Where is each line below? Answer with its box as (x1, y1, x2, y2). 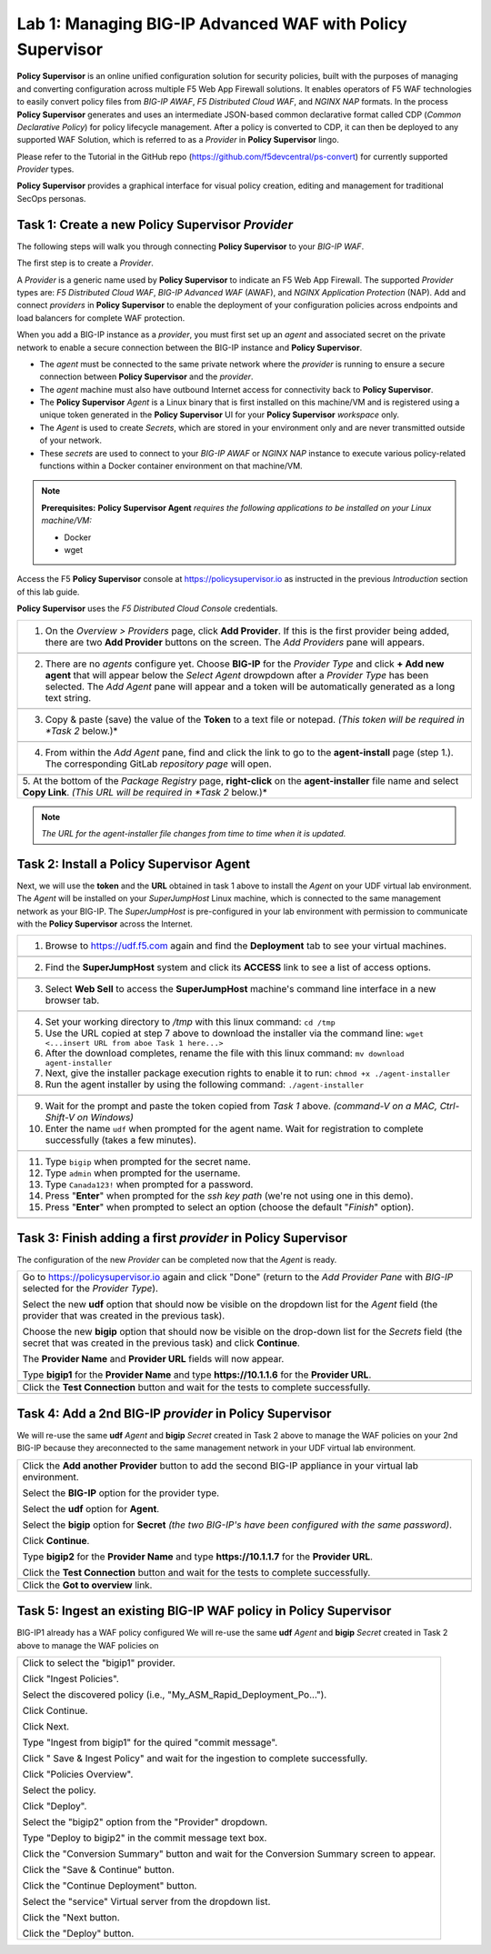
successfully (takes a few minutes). (45, 1134, 197, 1147)
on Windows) (76, 1111, 134, 1124)
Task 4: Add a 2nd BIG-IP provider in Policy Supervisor (16, 1406, 332, 1421)
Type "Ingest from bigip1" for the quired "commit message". (22, 1736, 278, 1749)
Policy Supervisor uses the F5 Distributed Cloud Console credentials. (16, 603, 278, 614)
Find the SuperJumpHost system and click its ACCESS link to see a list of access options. (45, 961, 432, 974)
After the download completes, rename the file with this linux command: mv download (45, 1047, 405, 1059)
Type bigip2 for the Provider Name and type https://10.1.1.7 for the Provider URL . (22, 1550, 373, 1563)
